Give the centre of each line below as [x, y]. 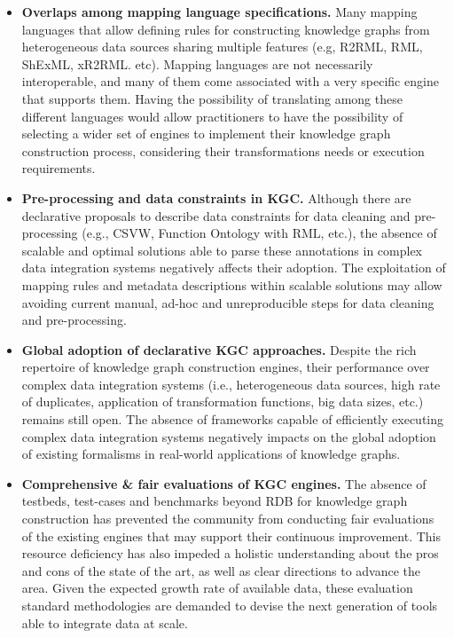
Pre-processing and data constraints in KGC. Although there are [216, 197]
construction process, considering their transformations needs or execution [223, 150]
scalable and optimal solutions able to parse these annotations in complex [222, 250]
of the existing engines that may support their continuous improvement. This [231, 536]
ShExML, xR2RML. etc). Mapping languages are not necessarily [197, 63]
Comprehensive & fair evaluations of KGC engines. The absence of [224, 483]
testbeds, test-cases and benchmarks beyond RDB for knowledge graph [215, 501]
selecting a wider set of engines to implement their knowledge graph [206, 134]
